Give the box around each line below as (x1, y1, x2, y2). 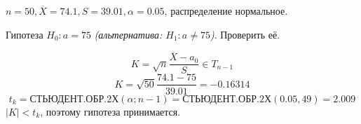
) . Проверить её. (210, 27, 280, 41)
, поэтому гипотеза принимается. (40, 104, 181, 118)
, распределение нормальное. (164, 4, 288, 18)
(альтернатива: (94, 27, 163, 41)
